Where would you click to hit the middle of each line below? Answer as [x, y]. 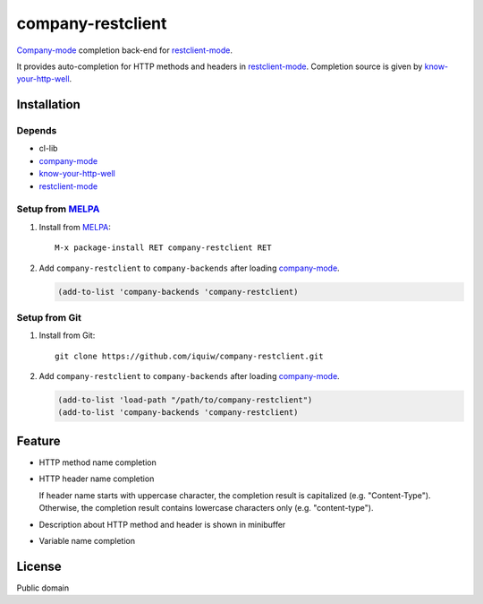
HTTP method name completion [97, 462]
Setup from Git [49, 317]
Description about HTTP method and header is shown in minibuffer [162, 524]
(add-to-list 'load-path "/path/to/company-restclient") [185, 400]
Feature [38, 440]
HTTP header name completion [97, 479]
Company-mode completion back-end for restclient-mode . [124, 50]
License [39, 566]
